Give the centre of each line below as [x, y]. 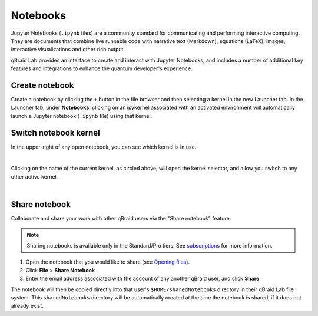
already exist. [27, 306]
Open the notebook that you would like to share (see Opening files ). [108, 262]
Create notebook [42, 85]
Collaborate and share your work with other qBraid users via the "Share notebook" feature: [121, 219]
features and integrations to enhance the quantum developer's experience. [102, 68]
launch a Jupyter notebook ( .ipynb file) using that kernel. [82, 116]
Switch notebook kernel [55, 133]
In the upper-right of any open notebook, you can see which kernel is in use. [104, 147]
